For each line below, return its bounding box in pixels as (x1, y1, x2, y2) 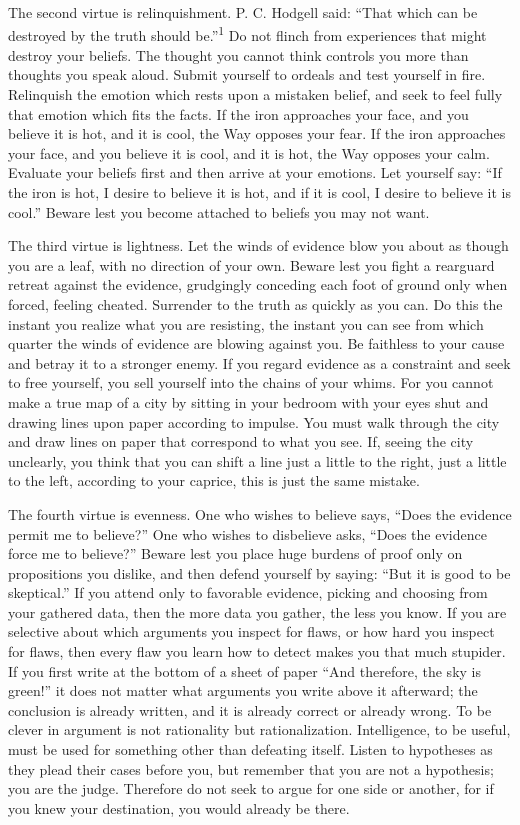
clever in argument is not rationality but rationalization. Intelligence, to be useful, (8, 719, 511, 740)
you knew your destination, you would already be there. (8, 797, 350, 818)
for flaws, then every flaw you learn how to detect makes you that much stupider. (8, 641, 506, 662)
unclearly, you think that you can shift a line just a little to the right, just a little (8, 450, 507, 471)
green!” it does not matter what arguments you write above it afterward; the (8, 680, 478, 701)
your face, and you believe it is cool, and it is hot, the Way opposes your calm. (8, 142, 490, 163)
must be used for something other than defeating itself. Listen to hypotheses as (8, 739, 493, 760)
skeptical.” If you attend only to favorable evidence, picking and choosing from (8, 582, 488, 603)
